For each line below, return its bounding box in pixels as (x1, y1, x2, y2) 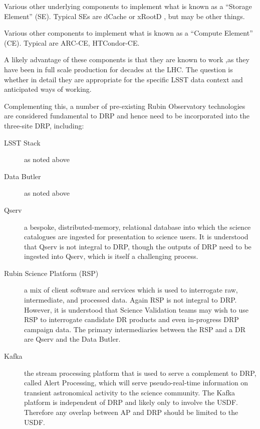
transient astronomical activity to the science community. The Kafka (24, 387, 235, 397)
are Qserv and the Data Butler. (24, 334, 121, 344)
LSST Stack (4, 137, 41, 148)
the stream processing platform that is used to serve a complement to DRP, (24, 367, 256, 378)
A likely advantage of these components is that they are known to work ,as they (4, 54, 249, 65)
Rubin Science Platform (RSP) (4, 267, 99, 278)
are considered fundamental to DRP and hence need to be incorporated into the (4, 110, 250, 121)
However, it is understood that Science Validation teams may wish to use (24, 304, 249, 315)
